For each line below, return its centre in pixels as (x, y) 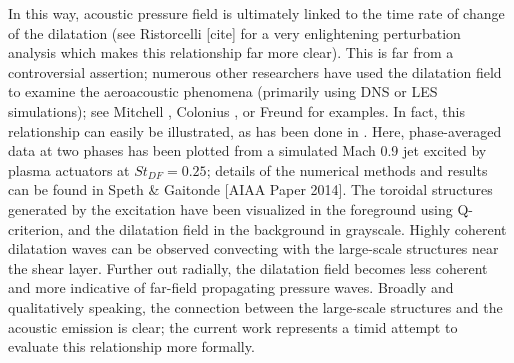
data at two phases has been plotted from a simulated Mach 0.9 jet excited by (247, 150)
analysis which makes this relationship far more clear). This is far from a (231, 52)
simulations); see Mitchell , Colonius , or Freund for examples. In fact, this (236, 110)
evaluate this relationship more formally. (131, 346)
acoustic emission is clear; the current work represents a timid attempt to (233, 326)
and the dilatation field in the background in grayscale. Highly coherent (287, 228)
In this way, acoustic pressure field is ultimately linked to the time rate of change (256, 13)
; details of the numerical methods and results (347, 169)
